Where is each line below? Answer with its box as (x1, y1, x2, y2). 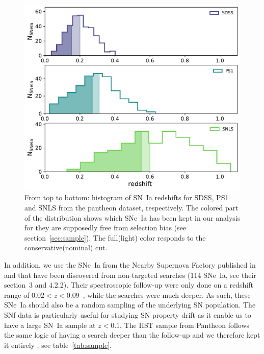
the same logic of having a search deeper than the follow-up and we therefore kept (4, 329, 260, 340)
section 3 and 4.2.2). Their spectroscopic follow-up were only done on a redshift (4, 279, 253, 290)
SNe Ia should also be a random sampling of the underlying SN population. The (4, 299, 256, 310)
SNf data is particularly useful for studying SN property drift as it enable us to (4, 309, 251, 320)
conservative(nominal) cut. (24, 242, 108, 253)
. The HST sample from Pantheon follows (120, 319, 250, 330)
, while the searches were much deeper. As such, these (83, 289, 251, 300)
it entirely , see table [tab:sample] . (4, 339, 112, 350)
